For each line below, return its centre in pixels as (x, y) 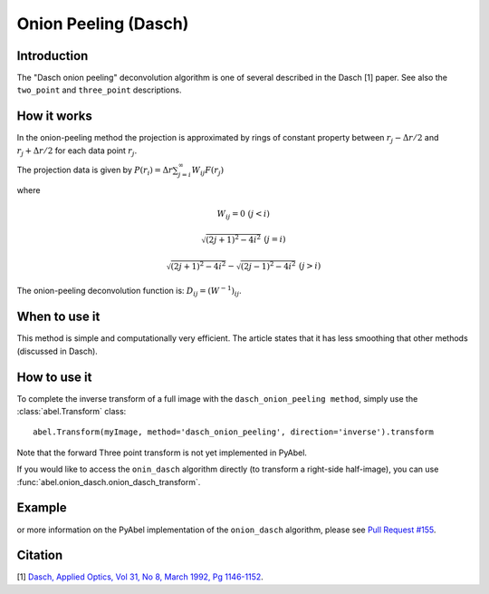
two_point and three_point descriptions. (99, 90)
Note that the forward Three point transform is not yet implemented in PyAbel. (162, 453)
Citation (40, 555)
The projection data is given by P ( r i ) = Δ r (95, 170)
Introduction (53, 56)
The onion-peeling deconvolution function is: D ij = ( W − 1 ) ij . (129, 291)
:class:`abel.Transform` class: (72, 412)
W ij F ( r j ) (208, 170)
